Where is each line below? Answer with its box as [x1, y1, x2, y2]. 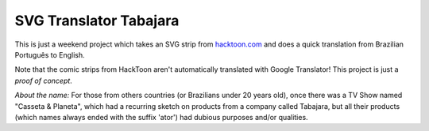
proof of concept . [14, 76, 73, 85]
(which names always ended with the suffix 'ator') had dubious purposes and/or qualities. [14, 112, 309, 122]
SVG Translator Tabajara [14, 12, 180, 29]
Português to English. [14, 50, 85, 59]
